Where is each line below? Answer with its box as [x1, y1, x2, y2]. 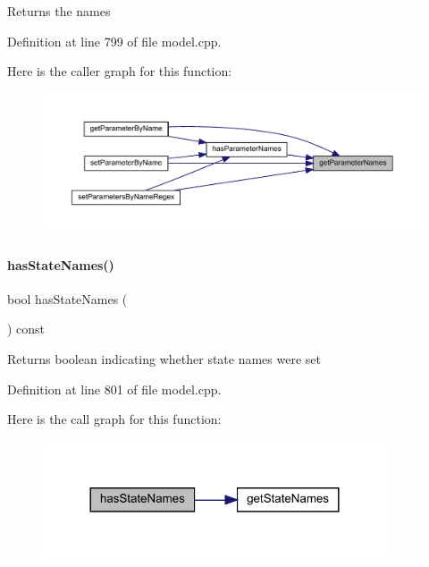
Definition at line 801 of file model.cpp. [7, 379, 222, 398]
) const [7, 319, 46, 338]
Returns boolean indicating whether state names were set [7, 349, 321, 368]
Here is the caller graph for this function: [7, 62, 232, 80]
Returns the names [7, 2, 111, 20]
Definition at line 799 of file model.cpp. [7, 31, 222, 50]
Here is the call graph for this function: [7, 410, 222, 428]
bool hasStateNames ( [7, 289, 128, 308]
